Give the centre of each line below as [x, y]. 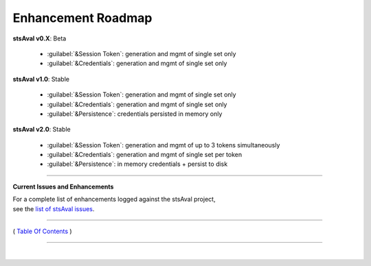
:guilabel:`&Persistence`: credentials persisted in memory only [135, 114]
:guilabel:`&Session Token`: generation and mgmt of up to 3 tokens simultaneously [164, 145]
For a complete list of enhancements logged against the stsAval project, [114, 199]
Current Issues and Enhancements [63, 186]
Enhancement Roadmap [82, 18]
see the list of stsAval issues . [54, 208]
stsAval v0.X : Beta [40, 38]
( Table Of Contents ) [42, 231]
